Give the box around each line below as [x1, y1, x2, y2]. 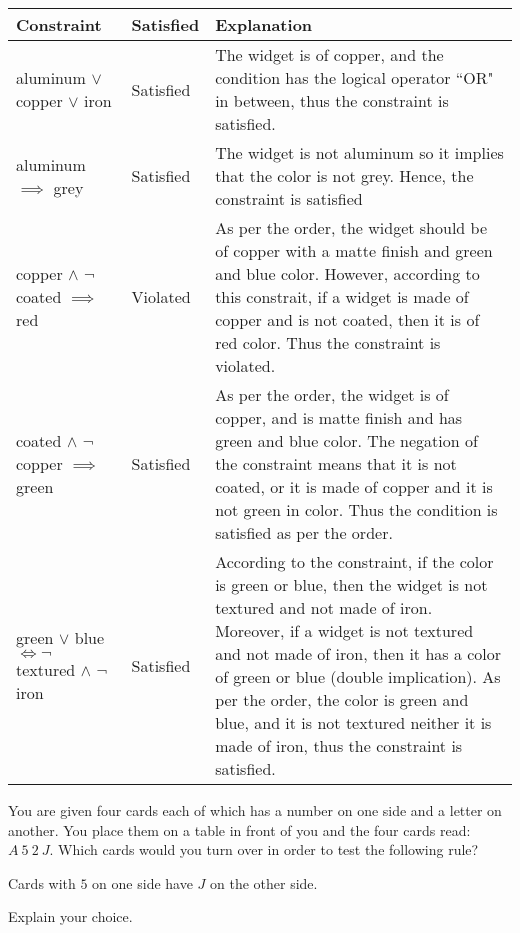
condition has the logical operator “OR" [215, 66, 494, 89]
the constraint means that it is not [215, 452, 457, 475]
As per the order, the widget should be [215, 216, 487, 239]
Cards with [8, 872, 76, 893]
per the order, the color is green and [215, 688, 469, 711]
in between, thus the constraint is [215, 89, 449, 112]
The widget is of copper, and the [215, 43, 444, 66]
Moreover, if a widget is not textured [215, 619, 474, 642]
